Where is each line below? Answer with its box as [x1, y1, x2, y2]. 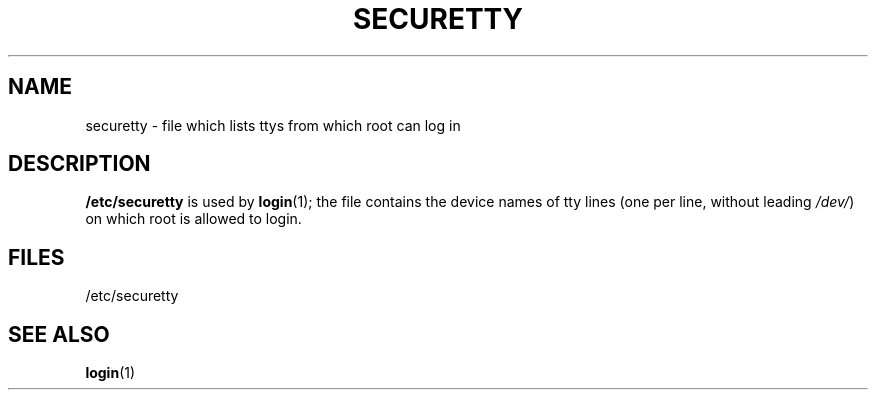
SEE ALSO [8, 321, 110, 347]
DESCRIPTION [8, 151, 151, 177]
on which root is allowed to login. [85, 210, 302, 228]
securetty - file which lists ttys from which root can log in [85, 116, 461, 134]
